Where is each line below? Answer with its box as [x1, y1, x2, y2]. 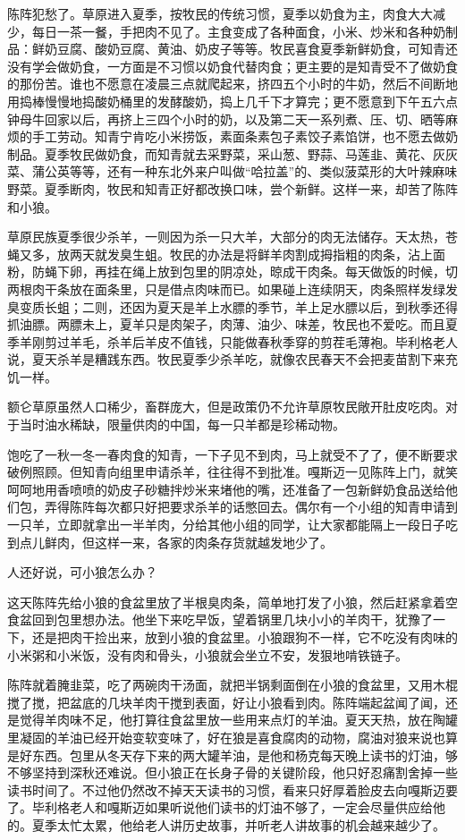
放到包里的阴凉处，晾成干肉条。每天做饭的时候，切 [156, 262, 458, 281]
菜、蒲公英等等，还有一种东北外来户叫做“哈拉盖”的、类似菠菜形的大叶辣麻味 [7, 162, 458, 181]
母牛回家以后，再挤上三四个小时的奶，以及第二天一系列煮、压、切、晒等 [19, 109, 445, 128]
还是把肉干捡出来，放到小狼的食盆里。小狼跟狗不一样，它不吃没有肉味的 [31, 628, 458, 646]
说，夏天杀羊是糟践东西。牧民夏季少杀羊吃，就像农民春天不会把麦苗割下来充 [7, 350, 458, 369]
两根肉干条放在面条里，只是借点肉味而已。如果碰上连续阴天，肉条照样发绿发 [7, 279, 458, 298]
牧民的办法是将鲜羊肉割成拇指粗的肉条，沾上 [169, 244, 433, 263]
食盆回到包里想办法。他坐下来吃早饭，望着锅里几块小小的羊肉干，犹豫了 [7, 610, 433, 629]
